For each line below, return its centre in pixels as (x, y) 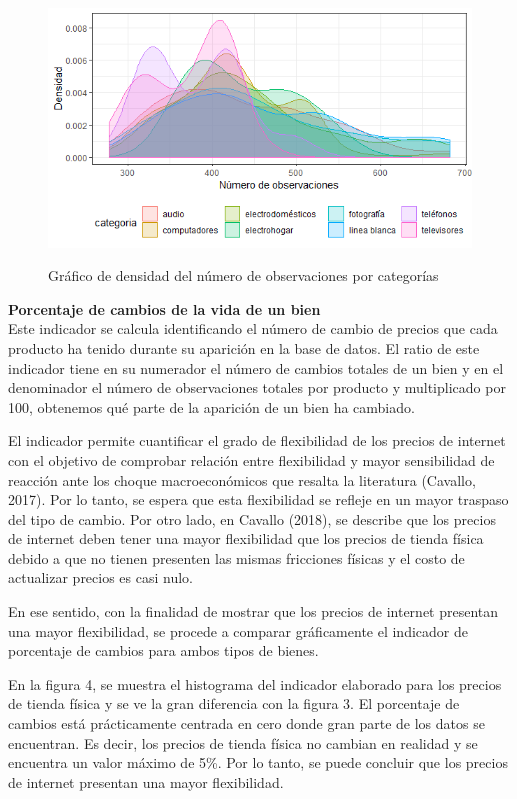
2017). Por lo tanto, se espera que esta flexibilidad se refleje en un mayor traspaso (258, 499)
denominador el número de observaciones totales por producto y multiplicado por (257, 387)
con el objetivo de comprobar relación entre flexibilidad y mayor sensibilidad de (251, 459)
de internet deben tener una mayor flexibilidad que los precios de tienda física (246, 538)
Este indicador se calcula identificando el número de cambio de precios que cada (253, 328)
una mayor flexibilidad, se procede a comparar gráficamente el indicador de (238, 630)
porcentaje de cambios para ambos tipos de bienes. (163, 650)
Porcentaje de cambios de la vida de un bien (164, 308)
